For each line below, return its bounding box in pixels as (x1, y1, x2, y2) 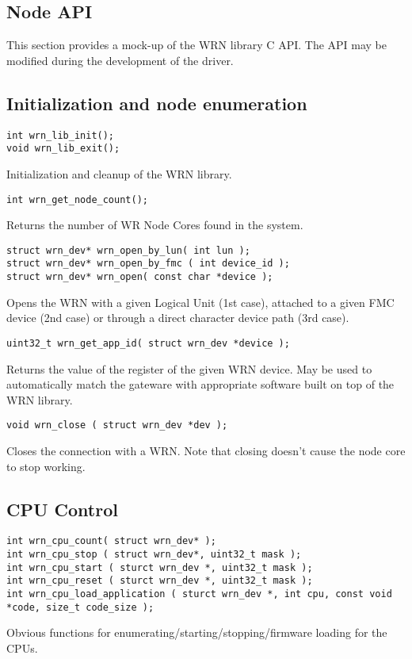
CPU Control (6, 496, 118, 521)
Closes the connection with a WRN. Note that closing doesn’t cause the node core (6, 443, 406, 458)
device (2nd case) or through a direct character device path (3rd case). (6, 309, 349, 326)
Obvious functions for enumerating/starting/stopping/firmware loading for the (6, 624, 387, 641)
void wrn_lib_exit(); (6, 143, 120, 155)
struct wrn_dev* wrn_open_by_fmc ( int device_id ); (6, 258, 290, 270)
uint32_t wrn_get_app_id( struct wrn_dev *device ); (6, 337, 290, 349)
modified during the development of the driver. (6, 52, 234, 68)
